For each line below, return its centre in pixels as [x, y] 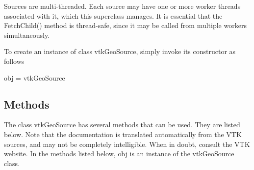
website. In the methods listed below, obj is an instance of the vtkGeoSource [119, 154]
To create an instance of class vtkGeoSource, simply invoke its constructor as [120, 51]
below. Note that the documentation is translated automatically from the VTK [123, 134]
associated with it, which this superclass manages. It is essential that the [113, 15]
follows [14, 61]
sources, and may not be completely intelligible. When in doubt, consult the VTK [127, 144]
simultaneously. [27, 35]
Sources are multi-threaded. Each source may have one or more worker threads [122, 6]
